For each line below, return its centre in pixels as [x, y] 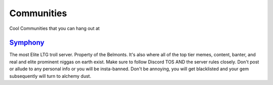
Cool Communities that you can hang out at [55, 28]
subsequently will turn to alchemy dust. [50, 76]
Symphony [27, 43]
